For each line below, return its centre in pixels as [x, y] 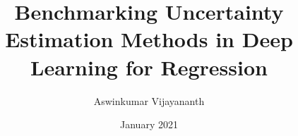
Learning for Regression [149, 67]
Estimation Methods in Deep [149, 39]
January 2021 [149, 124]
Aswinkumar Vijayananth [149, 100]
